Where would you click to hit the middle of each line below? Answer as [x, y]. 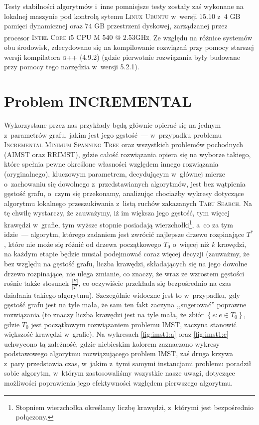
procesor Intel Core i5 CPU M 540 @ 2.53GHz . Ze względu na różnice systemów [128, 37]
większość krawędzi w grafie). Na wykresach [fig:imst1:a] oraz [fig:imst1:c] [116, 334]
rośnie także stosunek [37, 283]
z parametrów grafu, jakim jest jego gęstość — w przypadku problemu [113, 134]
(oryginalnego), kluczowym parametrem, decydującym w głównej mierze [115, 173]
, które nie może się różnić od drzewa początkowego [83, 244]
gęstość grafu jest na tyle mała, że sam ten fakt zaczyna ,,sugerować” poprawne [125, 305]
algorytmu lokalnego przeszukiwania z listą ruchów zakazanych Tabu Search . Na [128, 203]
